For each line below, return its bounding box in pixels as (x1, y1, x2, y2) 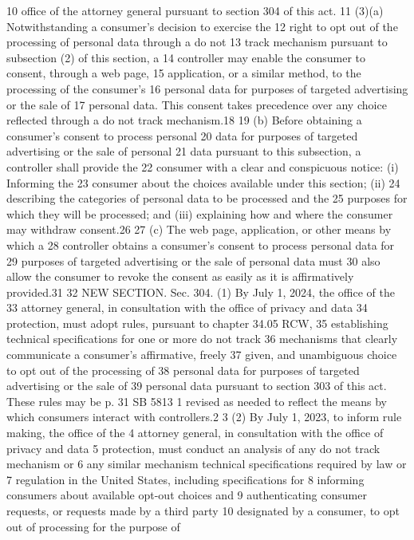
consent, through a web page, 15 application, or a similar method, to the (6, 65, 361, 81)
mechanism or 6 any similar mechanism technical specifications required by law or (6, 455, 407, 472)
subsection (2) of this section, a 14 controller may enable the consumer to (6, 49, 366, 65)
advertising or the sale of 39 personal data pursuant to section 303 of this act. (6, 377, 387, 394)
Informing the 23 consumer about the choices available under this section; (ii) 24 (6, 174, 400, 191)
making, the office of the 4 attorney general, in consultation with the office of (6, 424, 384, 441)
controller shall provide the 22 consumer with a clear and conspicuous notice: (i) (6, 158, 399, 175)
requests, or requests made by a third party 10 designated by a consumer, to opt (6, 503, 400, 518)
